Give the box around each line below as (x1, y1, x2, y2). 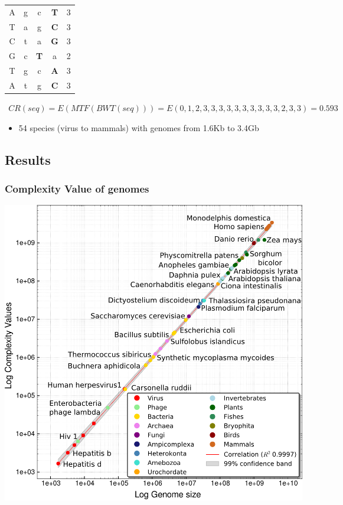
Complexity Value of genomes (5, 181, 149, 196)
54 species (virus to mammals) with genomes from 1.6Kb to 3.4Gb (18, 121, 259, 133)
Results (5, 150, 51, 168)
